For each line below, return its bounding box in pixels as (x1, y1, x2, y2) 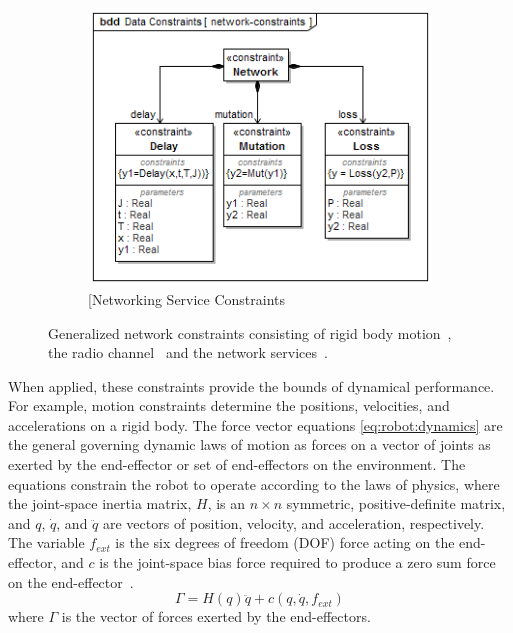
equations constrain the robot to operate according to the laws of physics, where (8, 473, 500, 494)
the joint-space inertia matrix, (8, 493, 192, 514)
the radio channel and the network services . (48, 342, 328, 363)
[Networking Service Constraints (88, 288, 286, 309)
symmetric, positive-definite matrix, (286, 493, 506, 514)
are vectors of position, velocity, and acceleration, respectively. (103, 512, 485, 533)
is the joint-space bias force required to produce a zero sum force (99, 552, 496, 573)
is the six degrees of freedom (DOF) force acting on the (115, 532, 455, 553)
